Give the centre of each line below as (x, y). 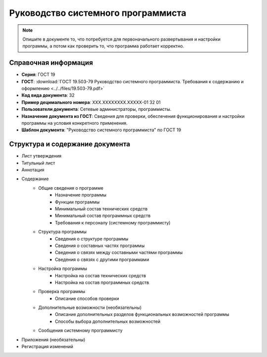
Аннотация (33, 170)
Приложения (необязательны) (53, 340)
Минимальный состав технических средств (101, 209)
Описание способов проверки (87, 298)
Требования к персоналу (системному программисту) (113, 222)
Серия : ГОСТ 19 (38, 75)
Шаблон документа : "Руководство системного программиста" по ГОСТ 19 (101, 130)
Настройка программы (63, 269)
